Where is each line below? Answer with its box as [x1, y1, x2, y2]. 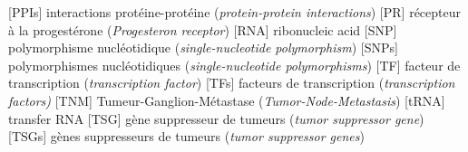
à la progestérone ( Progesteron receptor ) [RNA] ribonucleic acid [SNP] [8, 20, 397, 39]
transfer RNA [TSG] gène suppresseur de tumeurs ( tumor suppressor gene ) [8, 109, 424, 128]
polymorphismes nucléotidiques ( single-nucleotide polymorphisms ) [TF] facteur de [8, 55, 461, 74]
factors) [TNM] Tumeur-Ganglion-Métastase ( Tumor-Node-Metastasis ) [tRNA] [8, 90, 445, 109]
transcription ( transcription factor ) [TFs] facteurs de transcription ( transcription [8, 73, 455, 92]
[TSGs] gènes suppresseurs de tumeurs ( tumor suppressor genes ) [8, 127, 365, 146]
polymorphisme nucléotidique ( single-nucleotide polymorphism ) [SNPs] [8, 38, 398, 57]
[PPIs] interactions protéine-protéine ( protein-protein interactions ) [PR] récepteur [8, 3, 462, 21]
